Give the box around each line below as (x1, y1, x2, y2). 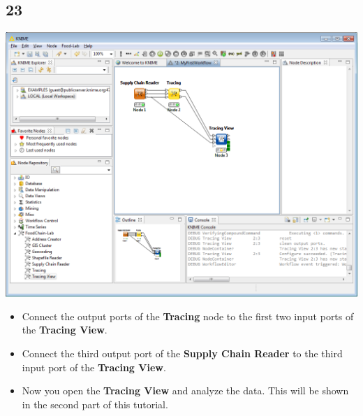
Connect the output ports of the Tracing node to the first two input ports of (22, 308, 354, 323)
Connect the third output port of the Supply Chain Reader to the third (22, 345, 343, 360)
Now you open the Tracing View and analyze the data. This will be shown (22, 383, 349, 398)
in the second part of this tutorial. (22, 396, 168, 411)
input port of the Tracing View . (22, 359, 166, 374)
